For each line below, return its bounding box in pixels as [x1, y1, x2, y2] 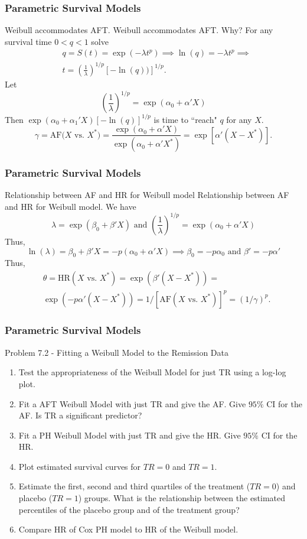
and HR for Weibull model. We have [5, 200, 136, 212]
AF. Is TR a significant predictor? [18, 409, 142, 421]
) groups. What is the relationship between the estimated [78, 492, 286, 504]
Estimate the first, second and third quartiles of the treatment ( [18, 480, 250, 492]
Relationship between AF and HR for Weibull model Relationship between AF [5, 189, 289, 201]
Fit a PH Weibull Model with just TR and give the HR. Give [18, 428, 241, 441]
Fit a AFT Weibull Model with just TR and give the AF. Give [18, 397, 246, 410]
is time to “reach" [153, 113, 217, 125]
